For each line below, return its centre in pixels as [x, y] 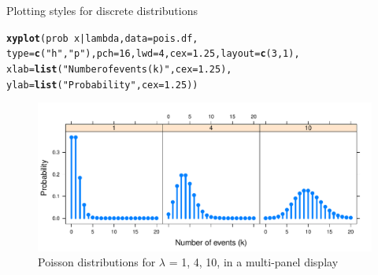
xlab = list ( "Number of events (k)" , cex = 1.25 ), [119, 69]
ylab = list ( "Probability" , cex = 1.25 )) [102, 85]
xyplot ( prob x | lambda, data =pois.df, [102, 38]
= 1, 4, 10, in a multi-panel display [254, 262]
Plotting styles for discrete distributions [102, 10]
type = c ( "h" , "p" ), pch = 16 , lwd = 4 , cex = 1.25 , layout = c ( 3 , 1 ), [153, 54]
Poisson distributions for [97, 262]
